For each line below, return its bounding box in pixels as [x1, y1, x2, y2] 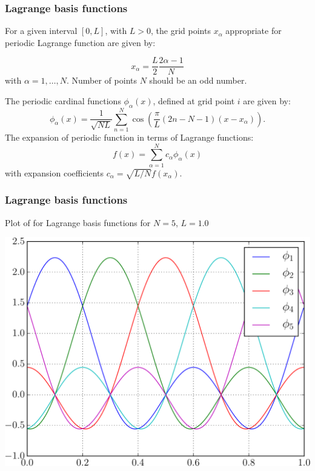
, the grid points [151, 24, 211, 37]
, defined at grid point [153, 95, 235, 107]
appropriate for [225, 24, 282, 37]
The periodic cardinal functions [5, 95, 121, 107]
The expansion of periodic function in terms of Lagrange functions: [5, 130, 254, 143]
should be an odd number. [149, 74, 247, 87]
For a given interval [5, 24, 78, 37]
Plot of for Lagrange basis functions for [5, 216, 151, 229]
